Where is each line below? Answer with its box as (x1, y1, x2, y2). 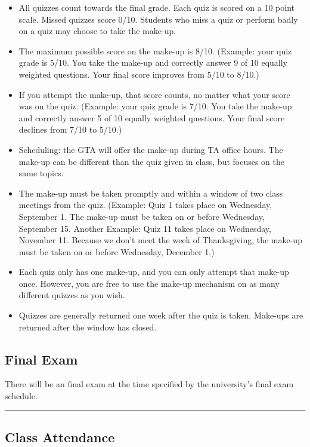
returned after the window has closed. (18, 320, 157, 333)
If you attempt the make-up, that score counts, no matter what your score (18, 88, 290, 100)
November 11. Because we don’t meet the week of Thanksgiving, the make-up (18, 234, 302, 246)
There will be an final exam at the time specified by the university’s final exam (5, 378, 294, 390)
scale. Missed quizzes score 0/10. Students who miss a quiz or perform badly (18, 13, 298, 25)
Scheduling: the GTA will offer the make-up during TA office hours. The (18, 143, 283, 155)
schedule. (5, 390, 38, 402)
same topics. (18, 167, 64, 179)
